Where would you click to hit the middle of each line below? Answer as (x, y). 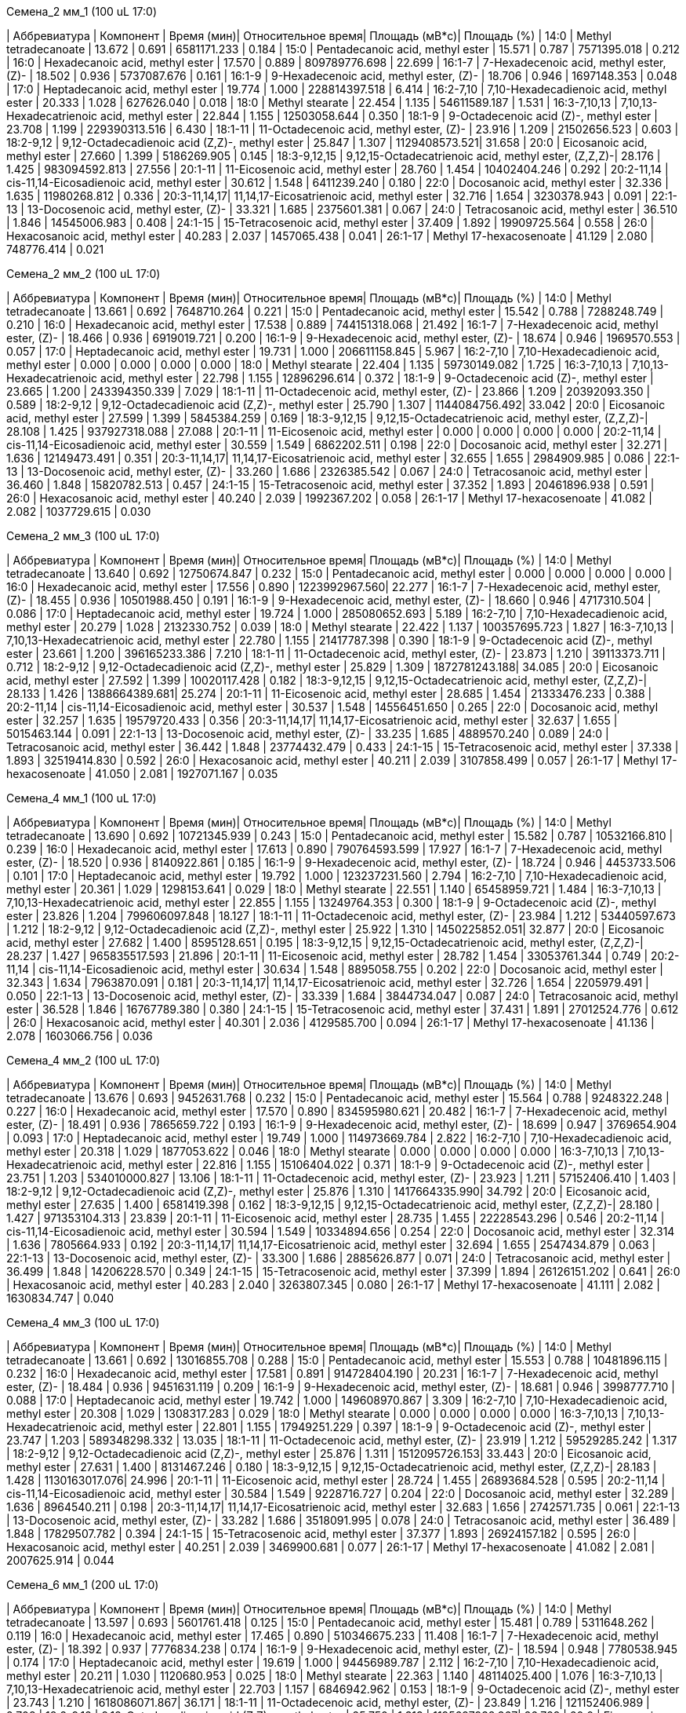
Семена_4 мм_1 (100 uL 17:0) (82, 798)
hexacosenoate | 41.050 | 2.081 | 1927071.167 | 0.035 (142, 774)
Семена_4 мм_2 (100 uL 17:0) (83, 1060)
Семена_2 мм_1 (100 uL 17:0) (82, 11)
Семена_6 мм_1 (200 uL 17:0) (83, 1585)
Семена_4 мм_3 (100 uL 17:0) (83, 1322)
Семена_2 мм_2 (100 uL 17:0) (83, 274)
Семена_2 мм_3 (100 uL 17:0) (83, 536)
